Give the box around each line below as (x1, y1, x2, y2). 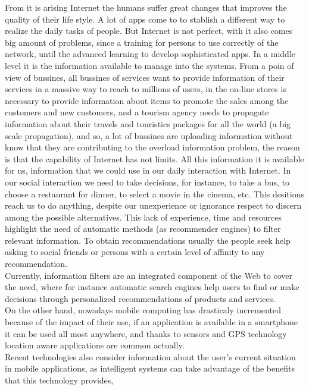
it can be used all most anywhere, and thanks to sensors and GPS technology (5, 327, 287, 339)
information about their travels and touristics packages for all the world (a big (5, 117, 291, 130)
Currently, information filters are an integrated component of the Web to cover (5, 269, 292, 281)
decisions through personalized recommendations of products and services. (5, 292, 276, 304)
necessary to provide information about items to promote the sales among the (5, 94, 289, 106)
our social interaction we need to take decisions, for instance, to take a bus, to (5, 175, 290, 188)
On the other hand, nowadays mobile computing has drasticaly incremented (5, 304, 281, 316)
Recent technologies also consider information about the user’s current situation (5, 350, 296, 363)
